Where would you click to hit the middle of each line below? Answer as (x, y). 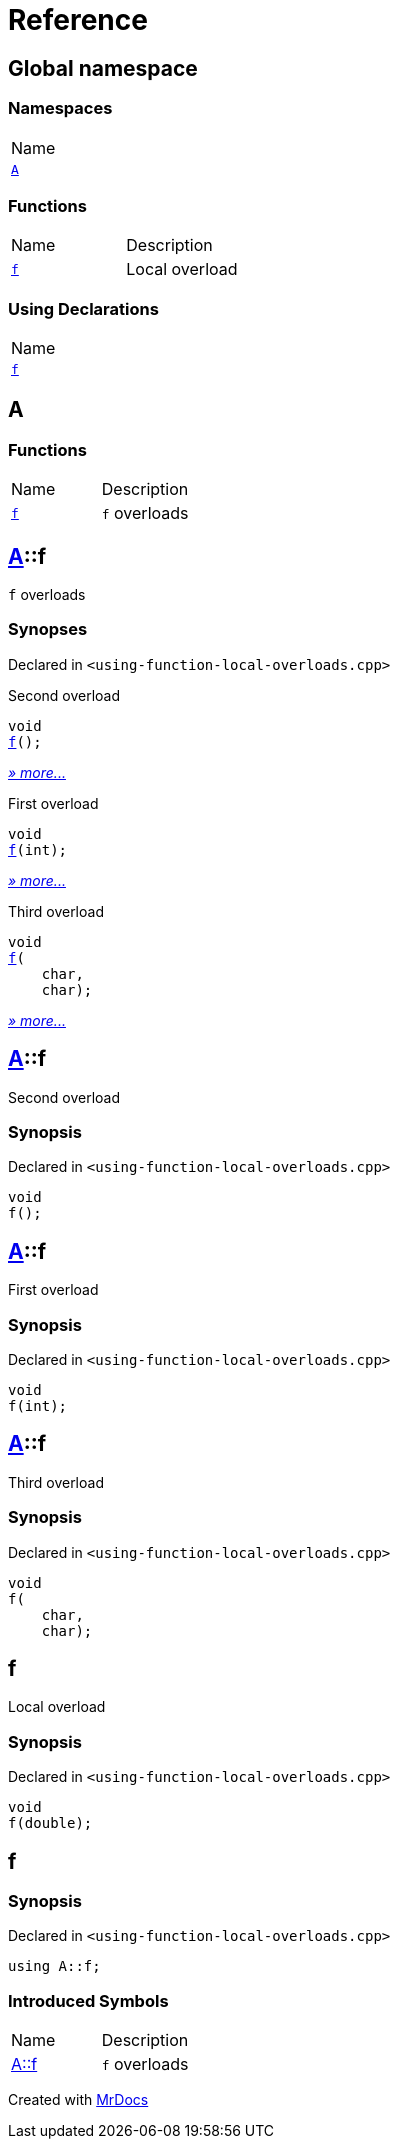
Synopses (48, 629)
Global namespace (103, 68)
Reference (78, 20)
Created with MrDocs (78, 2100)
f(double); (50, 1823)
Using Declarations (83, 308)
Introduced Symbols (88, 2000)
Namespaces (60, 108)
